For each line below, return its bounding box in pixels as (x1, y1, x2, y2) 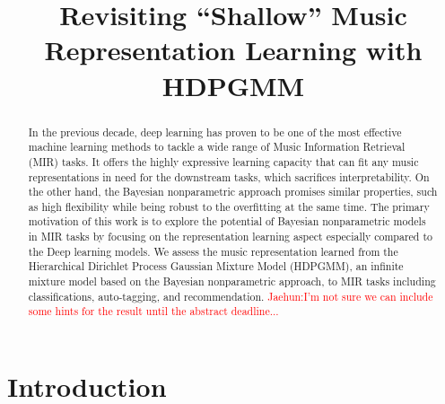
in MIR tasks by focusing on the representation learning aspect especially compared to (28, 229, 433, 244)
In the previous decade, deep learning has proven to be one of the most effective (28, 124, 402, 139)
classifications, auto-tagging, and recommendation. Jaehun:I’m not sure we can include (28, 288, 433, 303)
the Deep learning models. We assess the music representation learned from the (28, 243, 398, 259)
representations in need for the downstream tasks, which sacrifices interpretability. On (28, 169, 430, 184)
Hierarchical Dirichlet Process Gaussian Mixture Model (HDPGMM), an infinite (28, 259, 404, 274)
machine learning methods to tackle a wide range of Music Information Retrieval (28, 139, 406, 154)
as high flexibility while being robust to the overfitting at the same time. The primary (28, 198, 430, 214)
